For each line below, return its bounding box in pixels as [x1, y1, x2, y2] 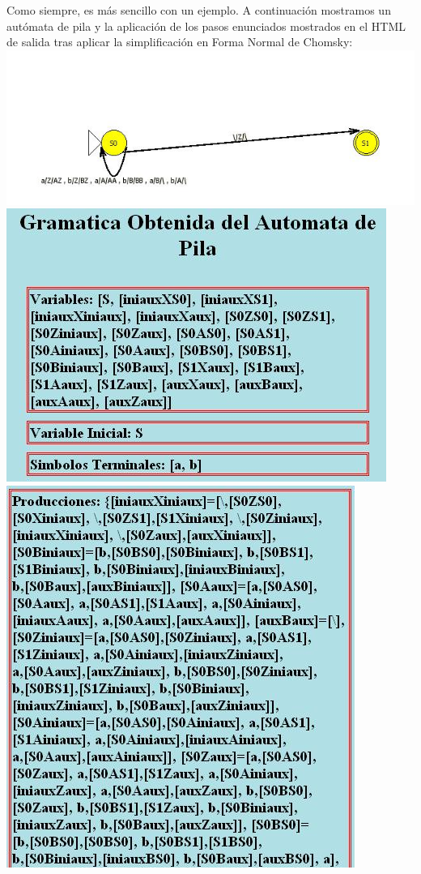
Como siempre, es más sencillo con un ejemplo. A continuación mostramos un [6, 2, 391, 18]
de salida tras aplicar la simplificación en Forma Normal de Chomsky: [6, 33, 353, 50]
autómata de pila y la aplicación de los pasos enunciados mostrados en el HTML [6, 17, 406, 34]
